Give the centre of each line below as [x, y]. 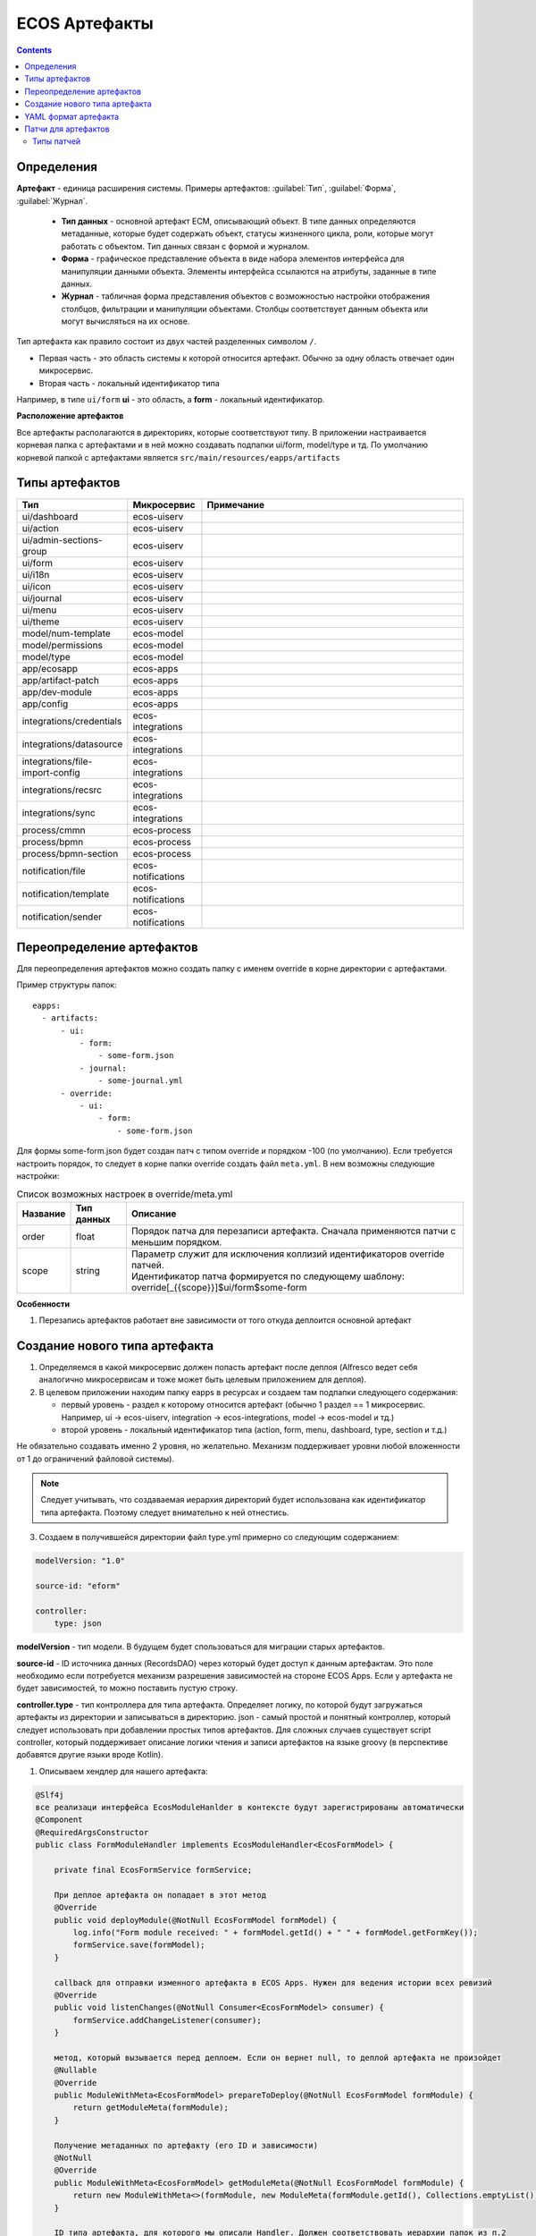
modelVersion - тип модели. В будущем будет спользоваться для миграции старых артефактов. [201, 1647]
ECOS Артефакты [85, 23]
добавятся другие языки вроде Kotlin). [90, 1755]
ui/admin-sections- [62, 539]
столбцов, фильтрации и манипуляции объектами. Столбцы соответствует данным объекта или [245, 309]
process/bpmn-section [70, 853]
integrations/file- [57, 761]
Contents [34, 50]
